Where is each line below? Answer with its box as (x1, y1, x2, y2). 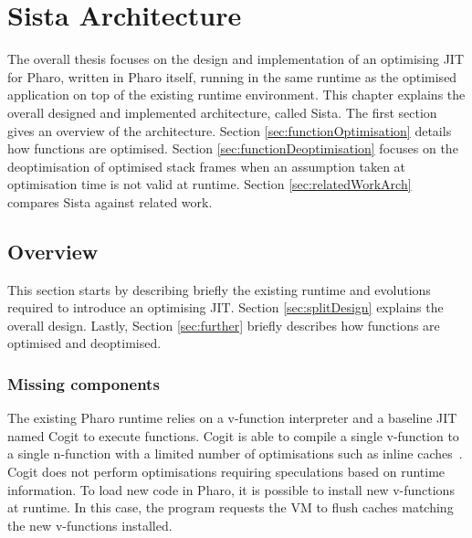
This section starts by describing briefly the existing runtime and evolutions (7, 280, 431, 299)
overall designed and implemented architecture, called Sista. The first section (7, 102, 437, 121)
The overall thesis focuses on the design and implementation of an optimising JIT (7, 49, 465, 69)
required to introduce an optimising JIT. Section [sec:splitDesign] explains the (7, 298, 444, 317)
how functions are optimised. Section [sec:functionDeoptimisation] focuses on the (7, 139, 458, 158)
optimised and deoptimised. (7, 333, 162, 353)
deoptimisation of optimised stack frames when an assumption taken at (7, 156, 406, 175)
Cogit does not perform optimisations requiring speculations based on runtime (7, 462, 446, 481)
